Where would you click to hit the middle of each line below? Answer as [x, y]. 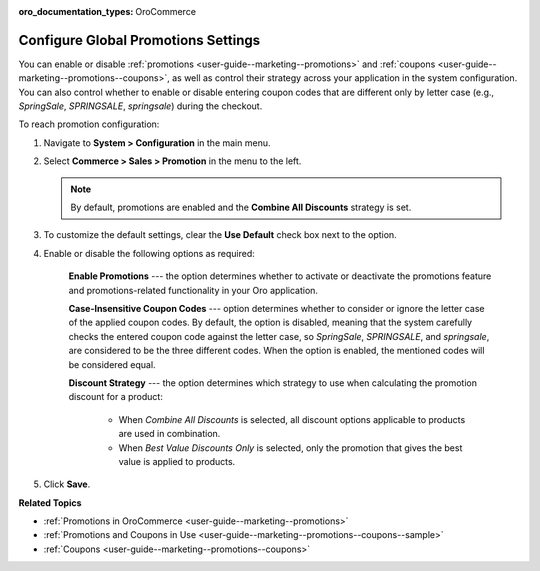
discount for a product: [116, 397]
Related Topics [50, 502]
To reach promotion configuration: [89, 124]
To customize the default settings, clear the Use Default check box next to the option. [220, 235]
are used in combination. [169, 434]
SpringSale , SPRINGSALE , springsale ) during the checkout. [140, 106]
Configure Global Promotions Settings [139, 40]
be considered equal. [112, 364]
